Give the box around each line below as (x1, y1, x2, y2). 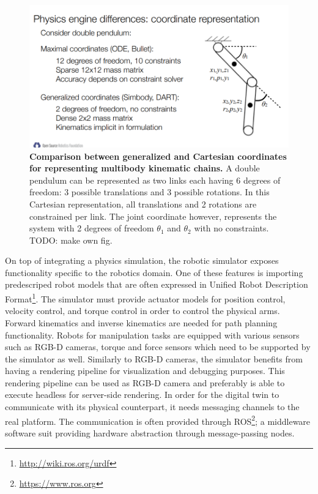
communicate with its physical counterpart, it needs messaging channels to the (5, 400, 300, 413)
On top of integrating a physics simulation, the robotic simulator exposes (5, 254, 279, 267)
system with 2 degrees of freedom (29, 222, 154, 234)
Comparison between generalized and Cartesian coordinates (29, 149, 287, 162)
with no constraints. (194, 222, 269, 234)
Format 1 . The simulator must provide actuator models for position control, (5, 291, 286, 305)
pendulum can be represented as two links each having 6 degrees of (29, 173, 281, 186)
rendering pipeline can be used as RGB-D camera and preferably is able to (5, 376, 285, 389)
